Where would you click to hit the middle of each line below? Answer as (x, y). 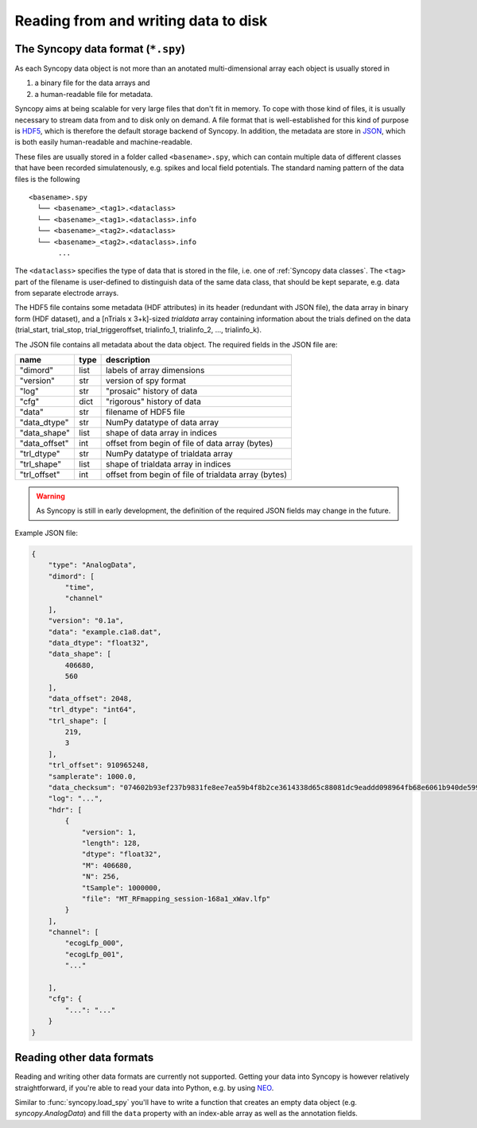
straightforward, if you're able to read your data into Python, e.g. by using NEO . (144, 1087)
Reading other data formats (84, 1058)
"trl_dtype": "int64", (92, 710)
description (128, 360)
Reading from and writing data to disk (141, 21)
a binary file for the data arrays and (92, 83)
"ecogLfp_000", (95, 943)
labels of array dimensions (155, 370)
